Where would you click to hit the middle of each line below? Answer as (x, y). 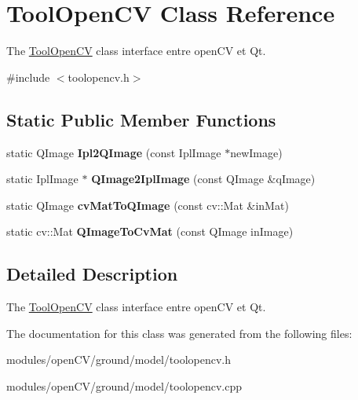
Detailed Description (92, 274)
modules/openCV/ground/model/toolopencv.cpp (124, 385)
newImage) (256, 152)
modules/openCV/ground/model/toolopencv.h (119, 360)
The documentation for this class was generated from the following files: (179, 333)
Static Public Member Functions (141, 119)
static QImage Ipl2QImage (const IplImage (114, 152)
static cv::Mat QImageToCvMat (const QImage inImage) (150, 231)
